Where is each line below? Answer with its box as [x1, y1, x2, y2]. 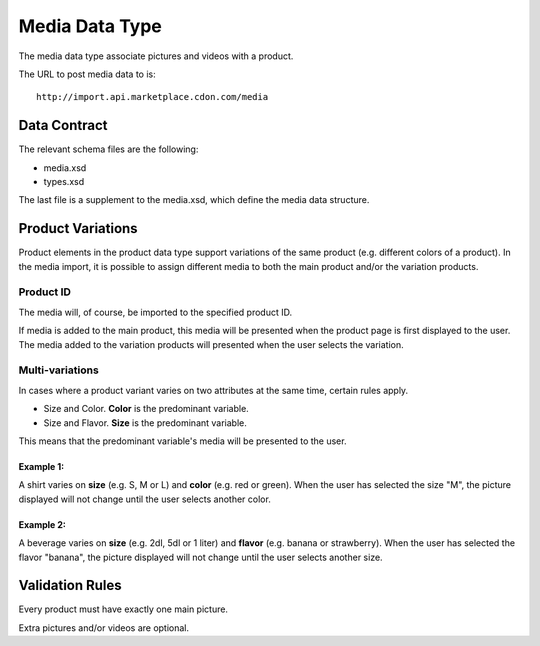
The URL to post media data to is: [18, 68, 157, 80]
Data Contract [18, 117, 108, 134]
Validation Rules [18, 577, 122, 594]
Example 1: [18, 460, 65, 472]
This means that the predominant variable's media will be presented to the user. [18, 435, 347, 447]
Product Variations [18, 220, 139, 237]
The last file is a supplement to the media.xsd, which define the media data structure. [18, 194, 370, 206]
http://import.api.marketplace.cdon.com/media [36, 91, 269, 103]
